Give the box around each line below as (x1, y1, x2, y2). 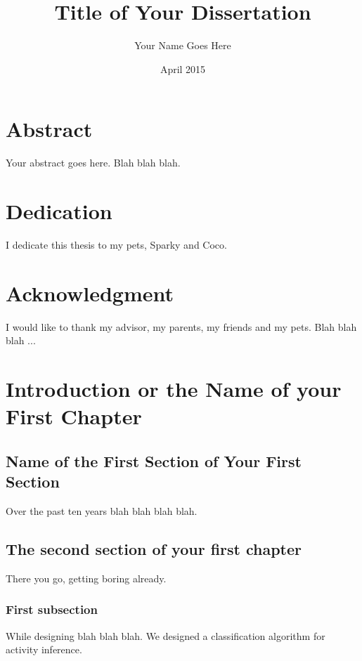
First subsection (6, 601, 98, 618)
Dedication (6, 197, 112, 225)
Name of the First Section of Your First (6, 450, 302, 471)
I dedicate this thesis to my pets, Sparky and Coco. (6, 237, 227, 251)
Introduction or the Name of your (6, 374, 342, 403)
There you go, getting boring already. (6, 570, 167, 585)
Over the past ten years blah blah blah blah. (6, 504, 198, 518)
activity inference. (6, 642, 82, 657)
